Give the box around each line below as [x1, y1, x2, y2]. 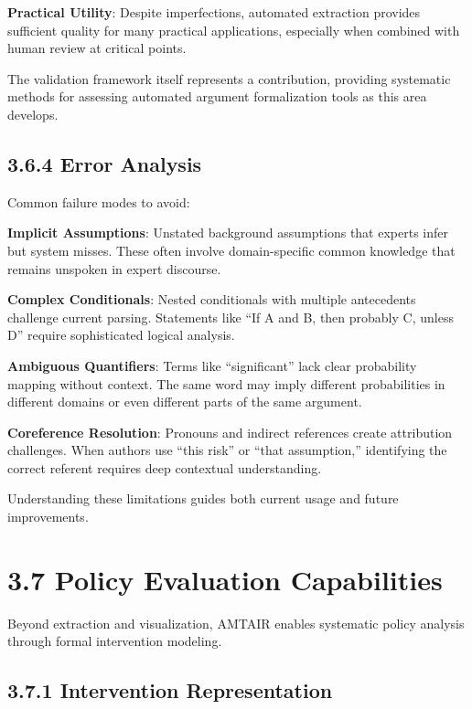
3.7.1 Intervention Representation [7, 676, 333, 704]
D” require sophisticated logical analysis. [7, 325, 235, 344]
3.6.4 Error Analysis [7, 149, 202, 177]
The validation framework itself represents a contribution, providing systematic [7, 69, 451, 88]
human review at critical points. [7, 38, 187, 58]
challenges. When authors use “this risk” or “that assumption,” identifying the [7, 440, 447, 460]
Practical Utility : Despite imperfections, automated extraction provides [7, 3, 421, 21]
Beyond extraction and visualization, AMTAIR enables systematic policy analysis [7, 613, 465, 632]
